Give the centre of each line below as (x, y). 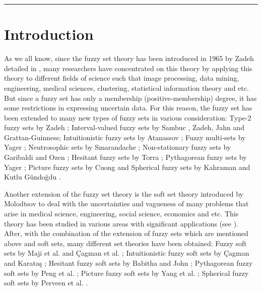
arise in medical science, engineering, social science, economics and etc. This (121, 214)
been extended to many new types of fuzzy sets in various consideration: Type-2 (128, 117)
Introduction (49, 34)
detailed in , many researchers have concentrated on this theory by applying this (128, 68)
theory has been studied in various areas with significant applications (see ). (121, 223)
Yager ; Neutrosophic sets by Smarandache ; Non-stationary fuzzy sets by (118, 147)
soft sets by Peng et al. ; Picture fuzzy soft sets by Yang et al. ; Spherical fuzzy (126, 273)
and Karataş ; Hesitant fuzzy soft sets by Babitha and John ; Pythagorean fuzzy (128, 263)
